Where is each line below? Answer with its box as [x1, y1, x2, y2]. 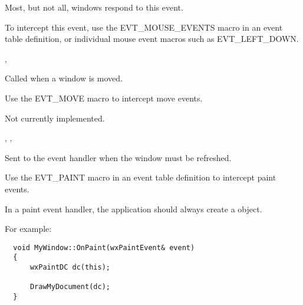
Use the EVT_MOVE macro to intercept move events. [5, 91, 203, 104]
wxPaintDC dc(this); [29, 263, 110, 272]
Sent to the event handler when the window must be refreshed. [5, 151, 232, 163]
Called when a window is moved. [5, 72, 123, 84]
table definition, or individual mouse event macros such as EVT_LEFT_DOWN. [5, 32, 299, 45]
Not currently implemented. [5, 111, 105, 124]
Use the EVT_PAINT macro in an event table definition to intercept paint [5, 171, 276, 183]
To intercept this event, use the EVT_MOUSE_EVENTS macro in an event [5, 21, 283, 33]
